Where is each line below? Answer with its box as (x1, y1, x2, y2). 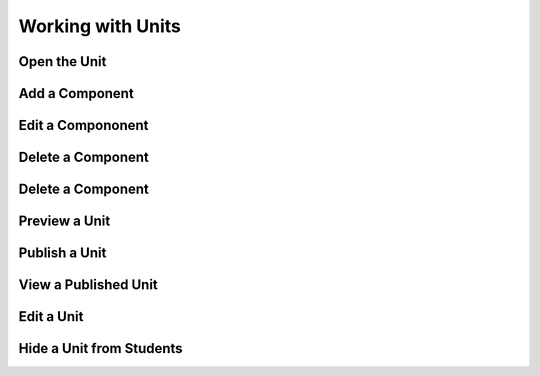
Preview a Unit (18, 213, 111, 230)
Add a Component (18, 85, 134, 102)
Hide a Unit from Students (18, 340, 184, 357)
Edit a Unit (18, 308, 84, 325)
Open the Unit (18, 53, 107, 70)
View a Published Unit (18, 276, 159, 294)
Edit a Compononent (18, 117, 149, 134)
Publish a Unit (18, 245, 107, 262)
